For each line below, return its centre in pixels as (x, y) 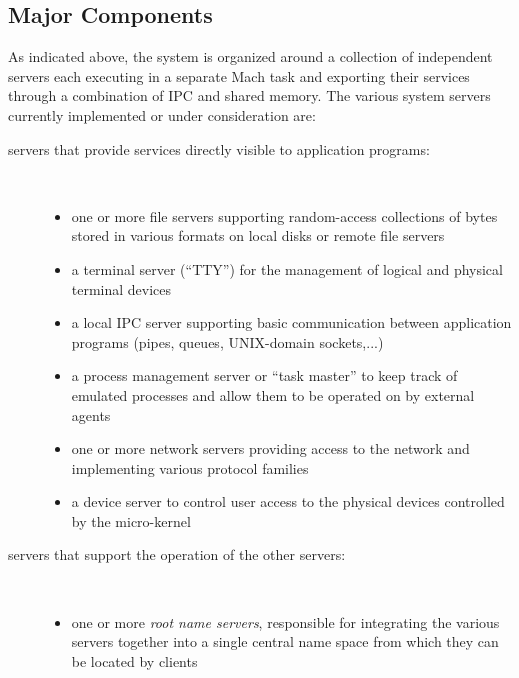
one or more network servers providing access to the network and (270, 448)
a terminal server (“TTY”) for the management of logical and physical (287, 268)
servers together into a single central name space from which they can (285, 641)
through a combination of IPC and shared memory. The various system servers (249, 95)
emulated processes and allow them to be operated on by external (273, 394)
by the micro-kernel (131, 520)
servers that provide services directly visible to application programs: (219, 148)
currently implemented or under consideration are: (162, 114)
